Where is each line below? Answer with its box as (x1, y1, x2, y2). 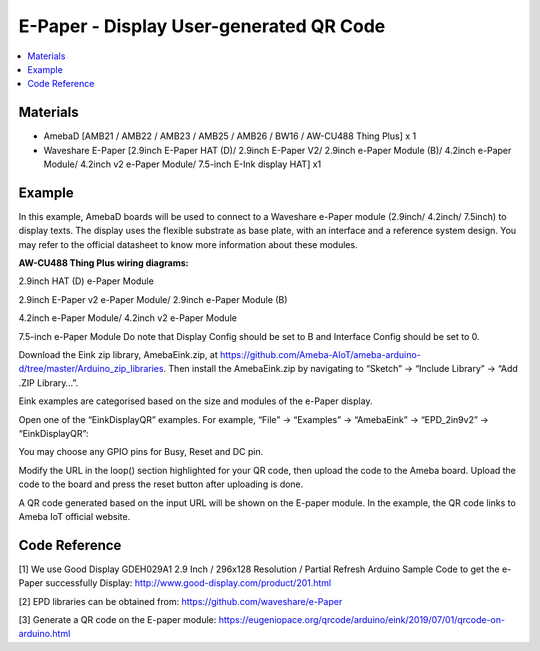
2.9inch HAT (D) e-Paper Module (18, 275, 154, 287)
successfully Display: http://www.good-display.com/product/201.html (45, 577, 332, 589)
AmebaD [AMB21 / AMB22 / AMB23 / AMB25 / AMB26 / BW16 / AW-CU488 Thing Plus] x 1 (43, 130, 417, 142)
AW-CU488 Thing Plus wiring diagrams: (18, 257, 189, 269)
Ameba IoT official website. (18, 510, 131, 522)
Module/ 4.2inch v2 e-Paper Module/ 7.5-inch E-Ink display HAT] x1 (43, 158, 322, 170)
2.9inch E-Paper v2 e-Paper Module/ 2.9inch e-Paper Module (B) (18, 293, 288, 305)
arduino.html (18, 628, 71, 640)
